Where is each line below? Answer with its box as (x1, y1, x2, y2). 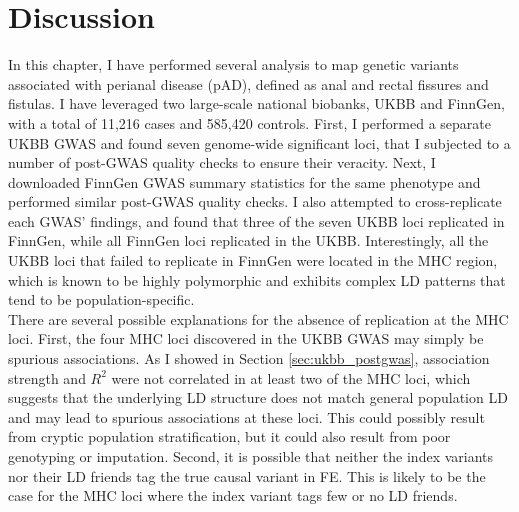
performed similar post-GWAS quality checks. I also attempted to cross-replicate (8, 191, 502, 212)
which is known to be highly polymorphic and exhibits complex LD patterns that (8, 269, 506, 290)
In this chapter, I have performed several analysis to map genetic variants (8, 54, 459, 75)
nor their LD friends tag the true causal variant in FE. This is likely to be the (8, 465, 486, 486)
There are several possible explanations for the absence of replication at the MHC (8, 308, 509, 329)
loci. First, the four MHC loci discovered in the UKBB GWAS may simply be (8, 328, 484, 349)
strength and (8, 367, 86, 388)
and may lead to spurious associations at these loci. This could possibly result (8, 406, 485, 427)
